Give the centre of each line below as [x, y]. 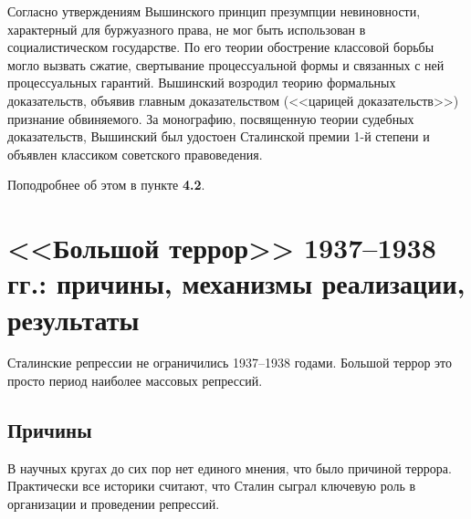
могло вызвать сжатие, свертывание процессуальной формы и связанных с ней [226, 64]
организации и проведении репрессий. [114, 504]
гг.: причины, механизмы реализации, [236, 283]
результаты [73, 319]
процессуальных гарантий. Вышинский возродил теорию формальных [202, 83]
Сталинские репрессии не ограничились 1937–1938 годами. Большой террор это [230, 363]
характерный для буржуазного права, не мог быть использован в [187, 29]
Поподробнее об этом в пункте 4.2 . [106, 185]
